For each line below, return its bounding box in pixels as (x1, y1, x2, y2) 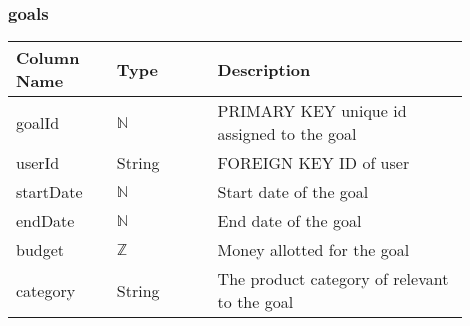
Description (217, 57, 311, 81)
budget (16, 238, 65, 262)
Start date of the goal (217, 180, 369, 204)
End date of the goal (217, 209, 362, 233)
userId (16, 151, 60, 175)
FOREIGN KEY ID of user (217, 151, 410, 175)
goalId (16, 110, 60, 134)
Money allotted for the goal (217, 238, 410, 262)
